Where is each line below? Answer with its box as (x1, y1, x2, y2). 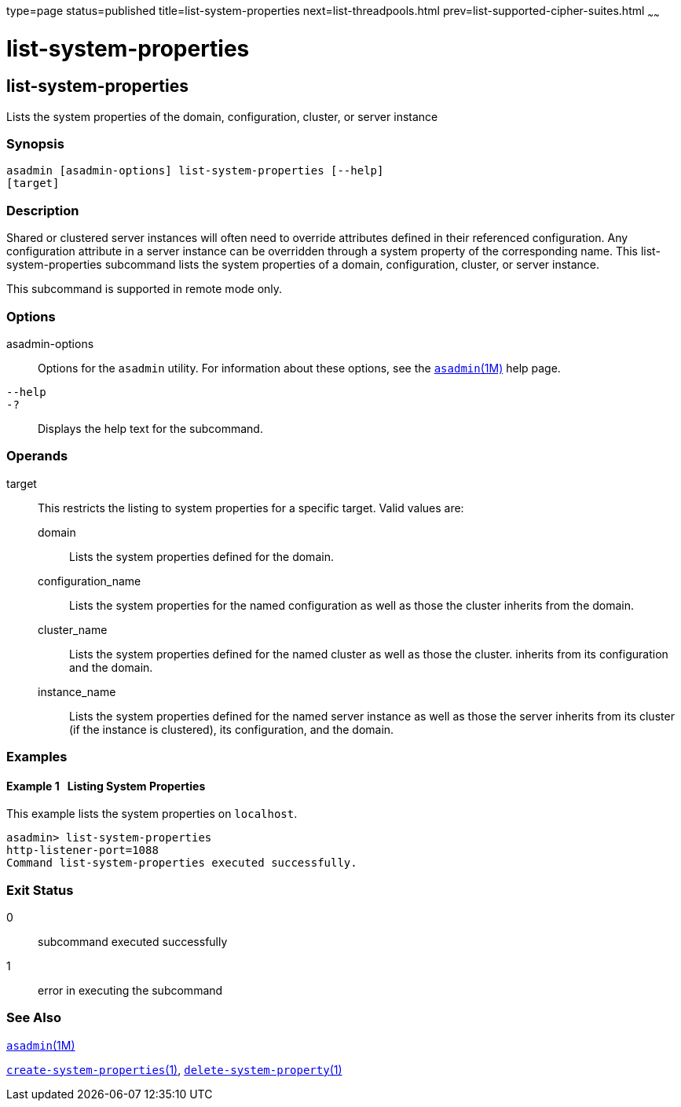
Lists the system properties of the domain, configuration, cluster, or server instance (6, 109, 438, 123)
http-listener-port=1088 (6, 844, 159, 857)
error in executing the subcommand (38, 984, 223, 998)
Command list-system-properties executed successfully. (6, 856, 357, 870)
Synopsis (6, 136, 64, 152)
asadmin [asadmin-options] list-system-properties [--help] (6, 164, 384, 178)
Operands (6, 448, 68, 464)
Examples (6, 749, 68, 765)
